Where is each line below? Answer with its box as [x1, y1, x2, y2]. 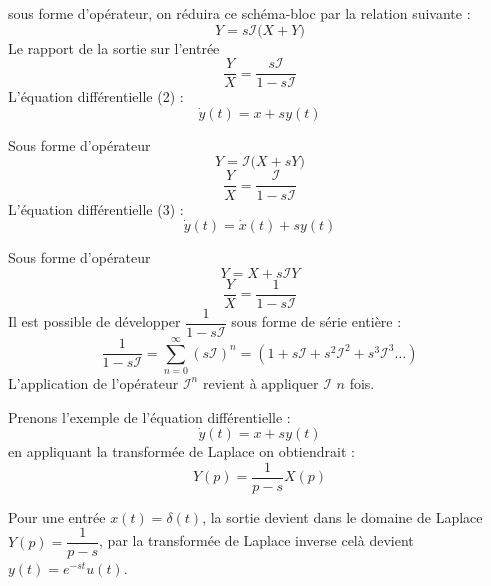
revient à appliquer [202, 372, 319, 393]
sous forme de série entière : [231, 311, 402, 332]
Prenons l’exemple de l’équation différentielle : [8, 406, 291, 427]
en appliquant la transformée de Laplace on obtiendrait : [8, 441, 355, 462]
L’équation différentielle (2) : [8, 86, 184, 107]
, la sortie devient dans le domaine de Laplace [202, 506, 483, 527]
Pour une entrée [8, 506, 106, 527]
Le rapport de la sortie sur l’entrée [8, 37, 220, 58]
